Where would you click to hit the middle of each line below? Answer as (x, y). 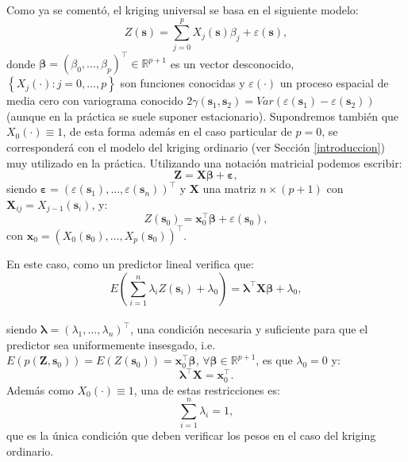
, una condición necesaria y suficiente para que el (249, 329)
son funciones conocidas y (183, 83)
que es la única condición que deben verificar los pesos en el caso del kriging (191, 435)
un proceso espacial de (334, 83)
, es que (274, 360)
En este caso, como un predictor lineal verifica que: (130, 263)
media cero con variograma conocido (95, 100)
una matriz (229, 189)
